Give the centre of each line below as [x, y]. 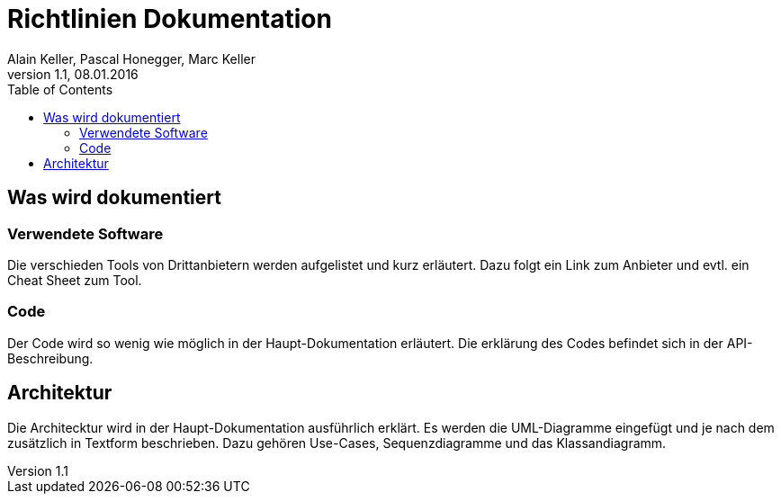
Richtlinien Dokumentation [170, 19]
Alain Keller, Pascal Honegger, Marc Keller [131, 58]
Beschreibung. [50, 358]
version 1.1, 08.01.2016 [73, 74]
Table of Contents [60, 89]
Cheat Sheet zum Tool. [75, 280]
